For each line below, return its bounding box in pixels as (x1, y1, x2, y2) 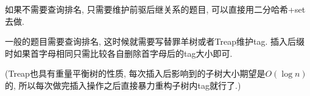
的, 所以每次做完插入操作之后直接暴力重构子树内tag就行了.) (5, 78, 241, 91)
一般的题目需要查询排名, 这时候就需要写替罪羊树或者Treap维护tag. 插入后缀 (5, 35, 305, 48)
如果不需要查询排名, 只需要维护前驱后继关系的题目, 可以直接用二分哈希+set (5, 3, 306, 15)
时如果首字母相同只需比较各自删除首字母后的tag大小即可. (5, 46, 233, 59)
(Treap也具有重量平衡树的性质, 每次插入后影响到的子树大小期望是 (5, 67, 266, 80)
